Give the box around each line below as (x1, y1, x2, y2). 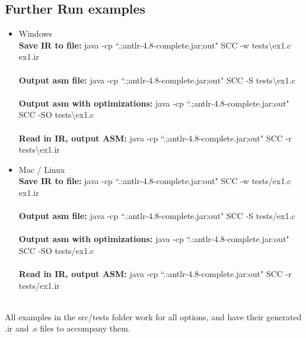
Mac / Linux (18, 163, 65, 175)
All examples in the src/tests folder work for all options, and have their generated (5, 310, 302, 323)
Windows (18, 27, 52, 40)
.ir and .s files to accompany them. (5, 322, 130, 334)
